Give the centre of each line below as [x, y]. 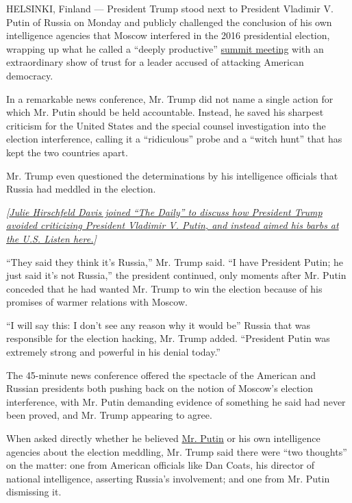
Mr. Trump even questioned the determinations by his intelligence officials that [172, 175]
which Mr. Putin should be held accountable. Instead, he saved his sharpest [165, 112]
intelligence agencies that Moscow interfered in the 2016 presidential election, [168, 35]
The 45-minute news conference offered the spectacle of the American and [161, 375]
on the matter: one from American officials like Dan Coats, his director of [161, 465]
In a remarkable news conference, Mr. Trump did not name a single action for [170, 98]
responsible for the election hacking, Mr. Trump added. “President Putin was [168, 338]
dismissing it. [34, 492]
